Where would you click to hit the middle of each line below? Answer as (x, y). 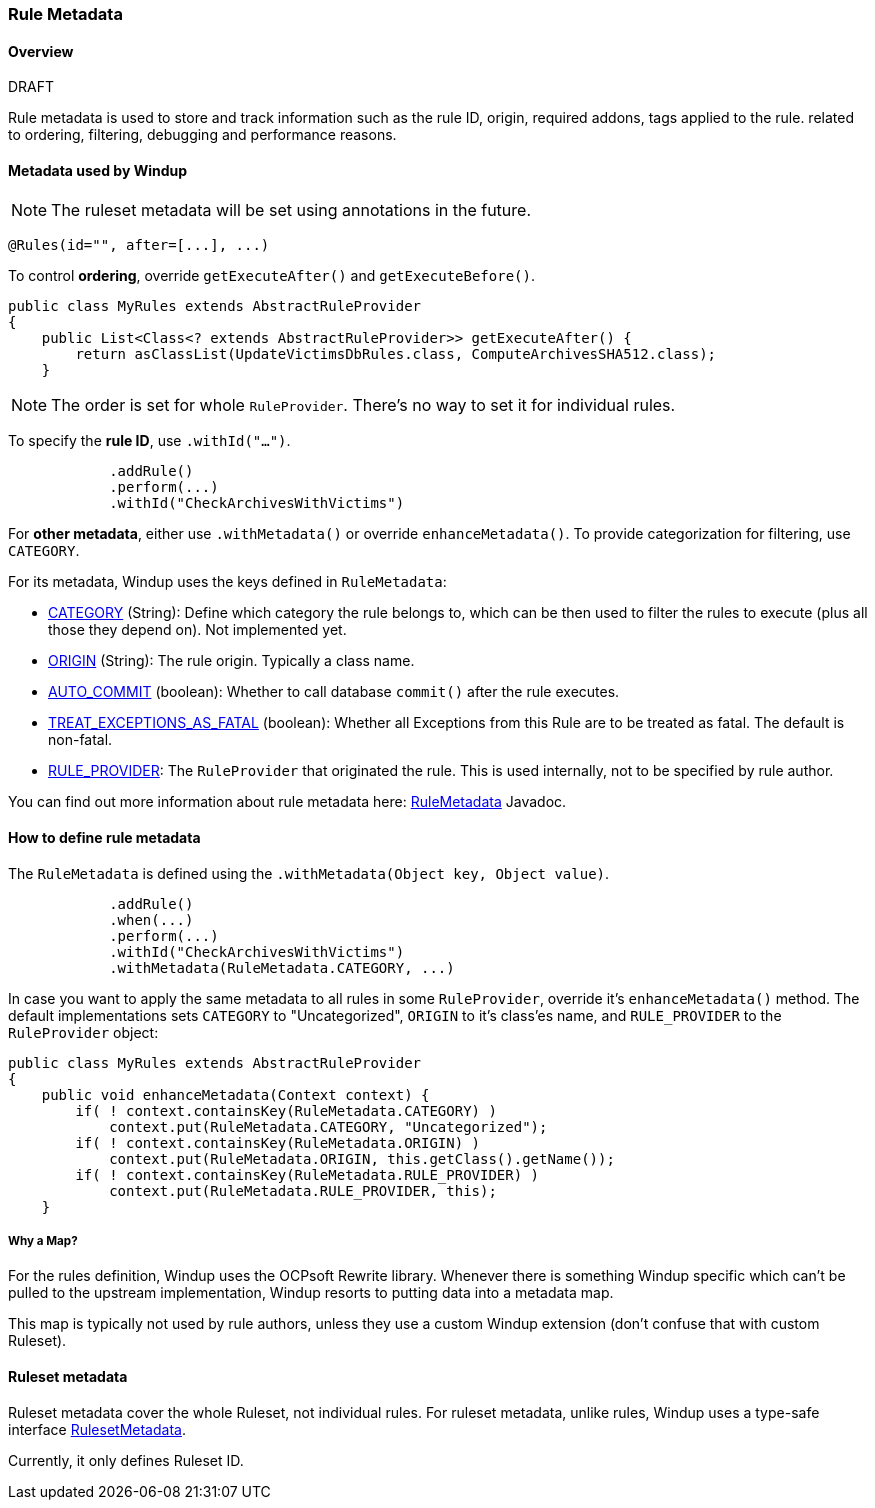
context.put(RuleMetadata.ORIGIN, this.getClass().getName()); (362, 1158)
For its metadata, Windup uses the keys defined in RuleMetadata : (227, 582)
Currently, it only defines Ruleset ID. (126, 1460)
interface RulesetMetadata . (97, 1429)
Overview (41, 51)
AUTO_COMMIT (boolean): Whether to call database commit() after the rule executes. (334, 692)
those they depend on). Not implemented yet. (197, 630)
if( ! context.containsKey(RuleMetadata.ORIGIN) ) (278, 1142)
